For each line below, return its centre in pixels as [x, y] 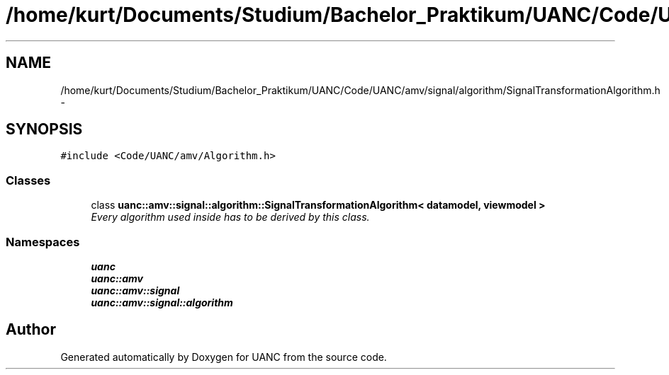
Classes [28, 180]
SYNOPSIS [44, 129]
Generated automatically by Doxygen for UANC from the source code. [224, 357]
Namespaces [43, 242]
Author [31, 330]
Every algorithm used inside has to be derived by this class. [230, 217]
